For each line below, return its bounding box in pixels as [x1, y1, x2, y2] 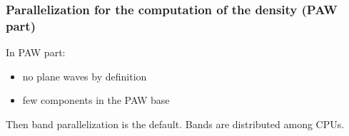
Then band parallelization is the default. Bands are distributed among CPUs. [6, 116, 345, 131]
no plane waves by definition [22, 68, 147, 83]
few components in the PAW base [22, 93, 170, 108]
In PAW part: [6, 45, 66, 60]
